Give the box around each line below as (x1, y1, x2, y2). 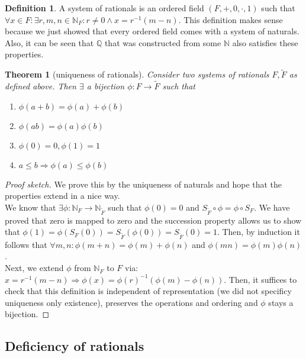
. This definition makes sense (178, 13, 283, 25)
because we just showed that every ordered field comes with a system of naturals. (5, 25, 299, 37)
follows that (5, 238, 47, 250)
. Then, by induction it (217, 225, 300, 238)
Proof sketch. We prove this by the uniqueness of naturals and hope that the (5, 178, 282, 190)
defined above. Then (5, 80, 76, 92)
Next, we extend (5, 262, 64, 274)
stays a (268, 296, 294, 308)
